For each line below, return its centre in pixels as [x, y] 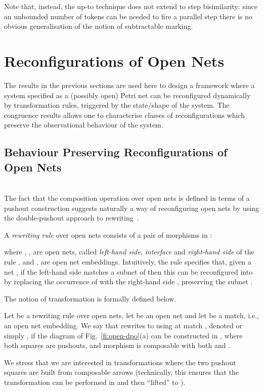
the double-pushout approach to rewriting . [72, 218]
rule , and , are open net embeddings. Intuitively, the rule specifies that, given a [128, 262]
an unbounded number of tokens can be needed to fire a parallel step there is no [128, 16]
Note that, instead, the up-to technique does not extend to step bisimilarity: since [131, 6]
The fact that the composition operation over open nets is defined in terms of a [127, 198]
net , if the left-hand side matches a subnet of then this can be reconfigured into [128, 271]
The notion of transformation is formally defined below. [90, 298]
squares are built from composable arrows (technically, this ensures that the [121, 372]
